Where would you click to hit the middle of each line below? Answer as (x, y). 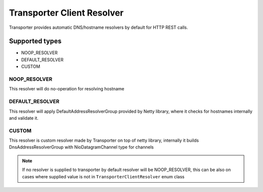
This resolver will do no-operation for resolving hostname (66, 89)
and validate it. (24, 118)
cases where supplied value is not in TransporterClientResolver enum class (103, 176)
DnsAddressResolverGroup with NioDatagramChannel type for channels (81, 147)
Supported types (35, 41)
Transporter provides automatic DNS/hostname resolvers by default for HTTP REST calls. (99, 27)
